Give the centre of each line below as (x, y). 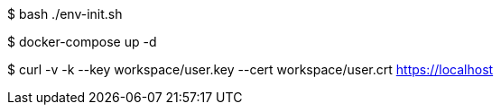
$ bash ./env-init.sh (65, 14)
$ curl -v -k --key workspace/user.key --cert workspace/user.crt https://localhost (250, 69)
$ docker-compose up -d (82, 42)
